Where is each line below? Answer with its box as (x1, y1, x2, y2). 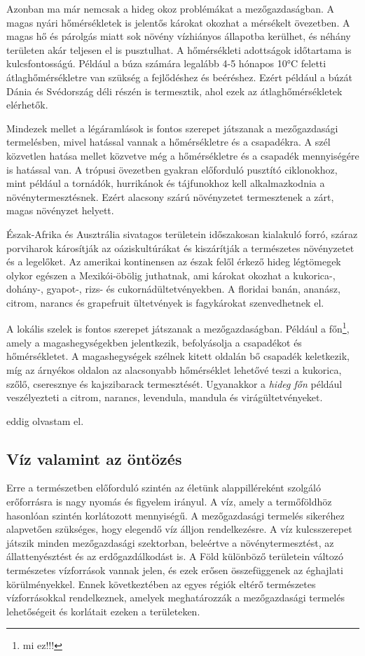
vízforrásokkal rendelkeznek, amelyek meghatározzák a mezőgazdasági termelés (6, 590, 345, 605)
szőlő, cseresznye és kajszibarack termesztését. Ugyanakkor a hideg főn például (6, 376, 343, 391)
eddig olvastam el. (6, 413, 84, 428)
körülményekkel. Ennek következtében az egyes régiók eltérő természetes (6, 576, 316, 591)
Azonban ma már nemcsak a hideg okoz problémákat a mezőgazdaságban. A (6, 1, 335, 15)
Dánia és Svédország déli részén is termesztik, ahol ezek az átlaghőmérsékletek (6, 83, 343, 98)
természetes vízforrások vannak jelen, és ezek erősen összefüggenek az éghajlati (6, 563, 343, 578)
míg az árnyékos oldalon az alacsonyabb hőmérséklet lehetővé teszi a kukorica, (6, 362, 342, 377)
